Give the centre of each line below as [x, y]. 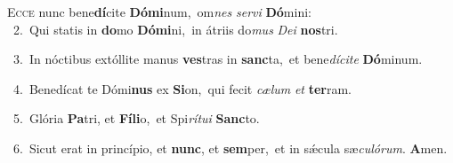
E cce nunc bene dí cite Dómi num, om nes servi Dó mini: [159, 12]
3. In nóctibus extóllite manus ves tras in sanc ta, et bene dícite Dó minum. [218, 59]
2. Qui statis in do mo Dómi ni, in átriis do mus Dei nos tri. [175, 29]
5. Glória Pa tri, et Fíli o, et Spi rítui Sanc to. [136, 118]
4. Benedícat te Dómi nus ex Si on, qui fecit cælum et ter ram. [182, 88]
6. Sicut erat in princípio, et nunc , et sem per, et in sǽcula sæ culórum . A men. [230, 147]
